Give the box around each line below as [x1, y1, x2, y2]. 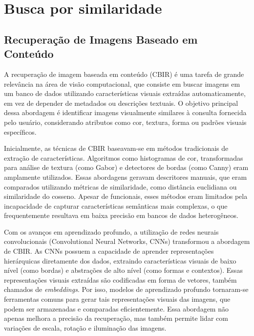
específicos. [4, 126, 37, 137]
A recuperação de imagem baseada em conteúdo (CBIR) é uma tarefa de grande [4, 69, 244, 79]
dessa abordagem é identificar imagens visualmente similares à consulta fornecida [4, 107, 247, 118]
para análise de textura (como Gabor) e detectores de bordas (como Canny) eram [4, 162, 249, 172]
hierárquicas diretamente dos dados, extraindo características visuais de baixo [4, 255, 236, 265]
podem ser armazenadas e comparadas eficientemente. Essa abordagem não [4, 303, 229, 313]
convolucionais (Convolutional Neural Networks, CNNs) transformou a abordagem [4, 236, 250, 246]
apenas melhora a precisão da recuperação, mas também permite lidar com [4, 313, 228, 323]
